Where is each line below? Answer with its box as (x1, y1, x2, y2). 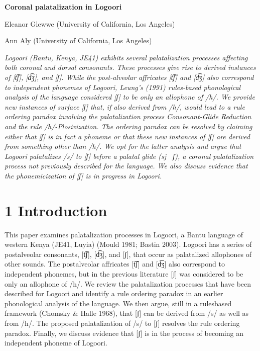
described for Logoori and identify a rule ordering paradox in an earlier (5, 288, 223, 299)
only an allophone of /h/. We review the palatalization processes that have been (5, 278, 251, 289)
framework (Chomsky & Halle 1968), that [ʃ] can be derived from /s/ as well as (5, 308, 249, 318)
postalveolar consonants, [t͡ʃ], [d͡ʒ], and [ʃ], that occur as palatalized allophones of (5, 248, 252, 259)
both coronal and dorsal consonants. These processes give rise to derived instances (5, 62, 256, 72)
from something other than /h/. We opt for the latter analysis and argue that (5, 141, 241, 151)
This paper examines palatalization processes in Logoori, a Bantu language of (5, 229, 243, 239)
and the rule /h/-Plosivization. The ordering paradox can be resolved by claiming (5, 121, 252, 131)
